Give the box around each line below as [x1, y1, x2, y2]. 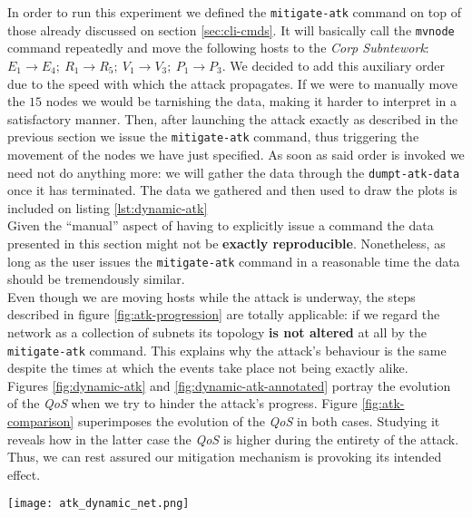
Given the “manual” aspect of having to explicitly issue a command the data [7, 216, 434, 235]
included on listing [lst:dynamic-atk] [7, 198, 208, 217]
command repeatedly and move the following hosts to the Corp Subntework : [7, 38, 429, 57]
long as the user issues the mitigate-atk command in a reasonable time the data [7, 251, 460, 270]
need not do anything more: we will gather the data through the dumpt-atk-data [7, 162, 460, 181]
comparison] [7, 412, 74, 431]
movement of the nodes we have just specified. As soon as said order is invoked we [7, 144, 465, 163]
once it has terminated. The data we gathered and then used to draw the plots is [7, 180, 457, 200]
